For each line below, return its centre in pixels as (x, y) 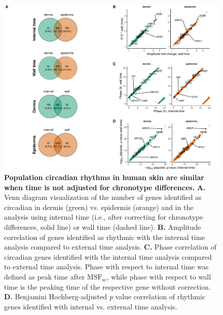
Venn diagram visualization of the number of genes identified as (103, 197)
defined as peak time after (45, 277)
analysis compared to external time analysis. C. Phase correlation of (110, 247)
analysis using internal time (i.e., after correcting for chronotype (104, 217)
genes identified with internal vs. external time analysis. (91, 306)
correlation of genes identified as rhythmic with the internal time (105, 237)
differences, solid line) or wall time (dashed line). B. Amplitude (103, 227)
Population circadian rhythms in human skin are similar (104, 177)
